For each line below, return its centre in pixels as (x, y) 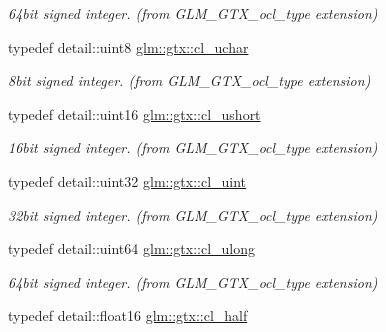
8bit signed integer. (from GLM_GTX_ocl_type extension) (189, 80)
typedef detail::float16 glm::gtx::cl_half (128, 315)
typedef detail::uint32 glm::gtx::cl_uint (127, 180)
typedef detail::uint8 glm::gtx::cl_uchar (128, 46)
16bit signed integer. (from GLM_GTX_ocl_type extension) (193, 147)
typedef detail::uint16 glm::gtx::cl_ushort (134, 113)
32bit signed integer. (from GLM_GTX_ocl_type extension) (193, 214)
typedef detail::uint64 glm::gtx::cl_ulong (132, 248)
